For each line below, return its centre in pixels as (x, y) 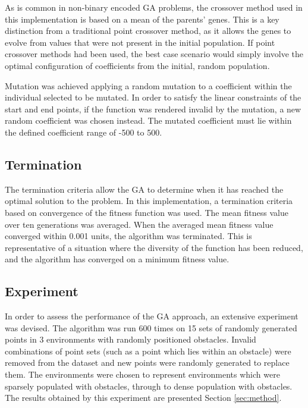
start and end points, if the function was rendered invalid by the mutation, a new (153, 109)
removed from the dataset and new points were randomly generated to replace (147, 363)
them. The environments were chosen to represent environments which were (142, 374)
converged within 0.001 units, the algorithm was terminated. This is (128, 236)
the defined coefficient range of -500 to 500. (84, 132)
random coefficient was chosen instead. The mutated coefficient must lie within (148, 120)
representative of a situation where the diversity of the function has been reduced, (154, 247)
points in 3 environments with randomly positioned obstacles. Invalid (131, 339)
